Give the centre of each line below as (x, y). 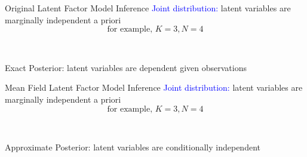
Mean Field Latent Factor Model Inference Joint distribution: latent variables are (154, 87)
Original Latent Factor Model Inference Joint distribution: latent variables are (148, 8)
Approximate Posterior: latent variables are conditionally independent (133, 147)
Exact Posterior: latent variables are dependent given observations (126, 67)
